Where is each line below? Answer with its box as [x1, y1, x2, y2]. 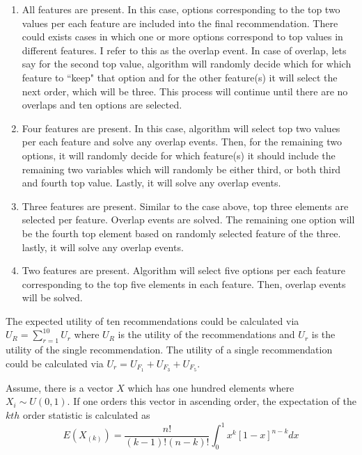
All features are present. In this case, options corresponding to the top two [22, 2, 340, 16]
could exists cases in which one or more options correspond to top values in [22, 29, 343, 44]
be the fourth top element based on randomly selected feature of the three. [22, 225, 341, 240]
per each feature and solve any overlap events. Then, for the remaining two [22, 134, 343, 149]
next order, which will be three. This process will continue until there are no [22, 83, 348, 98]
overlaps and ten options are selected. [22, 97, 182, 112]
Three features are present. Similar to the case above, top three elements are [22, 198, 349, 213]
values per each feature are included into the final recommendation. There [22, 15, 338, 30]
